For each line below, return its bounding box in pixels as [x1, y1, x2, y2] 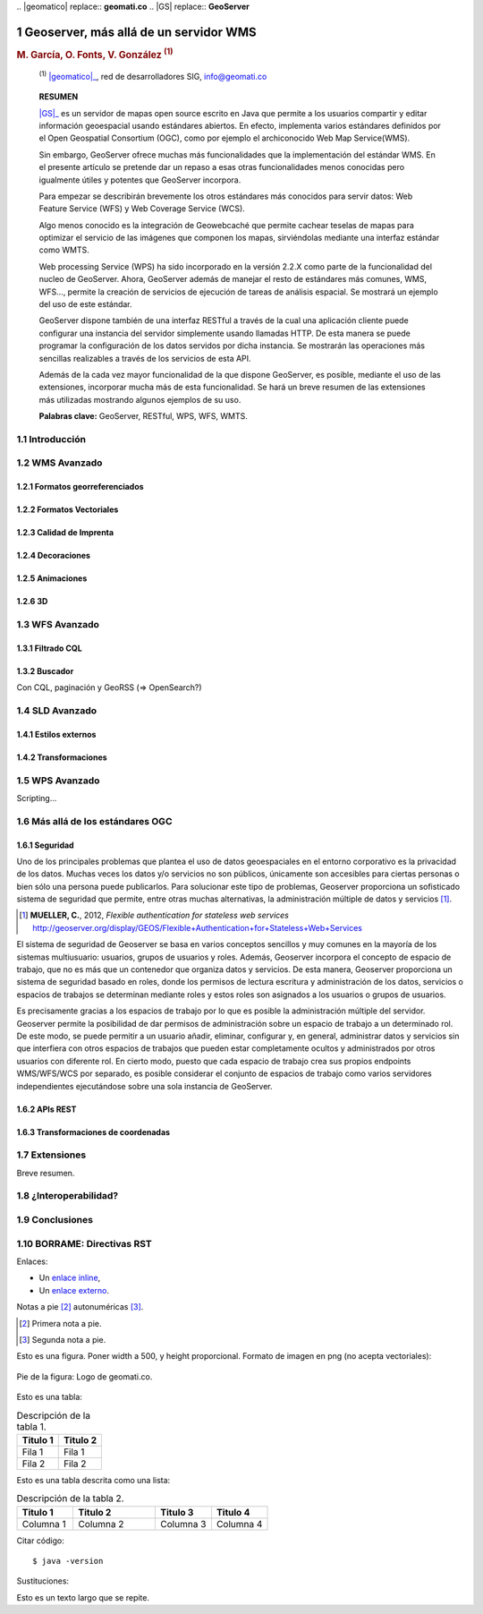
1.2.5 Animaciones [16, 573, 88, 584]
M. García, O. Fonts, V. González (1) [16, 46, 174, 61]
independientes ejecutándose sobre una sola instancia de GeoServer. [16, 1080, 273, 1091]
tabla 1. [16, 1420, 47, 1432]
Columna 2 [78, 1517, 124, 1530]
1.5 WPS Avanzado [16, 774, 100, 787]
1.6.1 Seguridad [16, 840, 75, 850]
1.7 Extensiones [16, 1149, 87, 1161]
